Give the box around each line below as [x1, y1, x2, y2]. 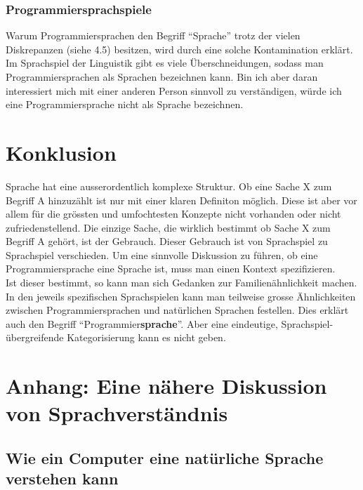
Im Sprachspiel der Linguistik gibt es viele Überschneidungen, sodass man [6, 55, 324, 70]
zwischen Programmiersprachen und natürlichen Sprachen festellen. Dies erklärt [6, 303, 349, 317]
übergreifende [6, 330, 64, 345]
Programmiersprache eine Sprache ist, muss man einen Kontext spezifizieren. [6, 261, 336, 276]
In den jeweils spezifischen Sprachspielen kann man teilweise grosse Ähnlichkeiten [6, 289, 356, 303]
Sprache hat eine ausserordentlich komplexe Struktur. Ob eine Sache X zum [6, 178, 332, 193]
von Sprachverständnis [6, 399, 228, 428]
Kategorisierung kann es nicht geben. [67, 330, 226, 345]
